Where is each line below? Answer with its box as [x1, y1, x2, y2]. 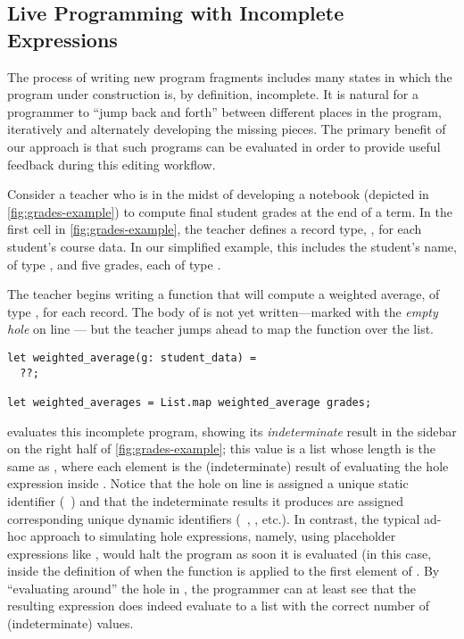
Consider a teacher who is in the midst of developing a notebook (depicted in [7, 185, 429, 203]
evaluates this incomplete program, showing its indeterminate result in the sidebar [7, 421, 457, 440]
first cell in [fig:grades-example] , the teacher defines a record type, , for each [7, 220, 422, 238]
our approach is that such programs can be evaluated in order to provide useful [7, 137, 441, 155]
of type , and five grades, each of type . [7, 254, 221, 273]
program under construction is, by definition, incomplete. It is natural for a [7, 85, 418, 104]
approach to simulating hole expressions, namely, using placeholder [30, 527, 396, 545]
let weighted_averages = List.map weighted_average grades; [7, 395, 372, 409]
